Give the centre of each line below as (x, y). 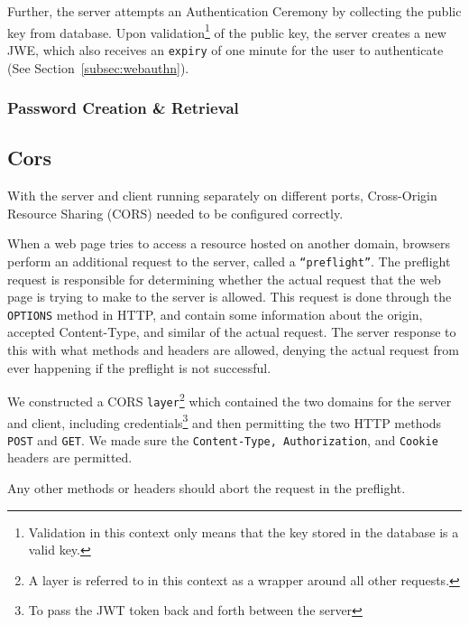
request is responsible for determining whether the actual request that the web (224, 279)
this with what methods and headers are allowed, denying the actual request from (233, 350)
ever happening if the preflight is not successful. (139, 367)
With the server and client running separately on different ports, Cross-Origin (222, 196)
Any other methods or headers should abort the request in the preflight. (207, 488)
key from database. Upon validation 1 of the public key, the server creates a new (227, 31)
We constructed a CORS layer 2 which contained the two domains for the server (230, 400)
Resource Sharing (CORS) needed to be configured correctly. (175, 213)
